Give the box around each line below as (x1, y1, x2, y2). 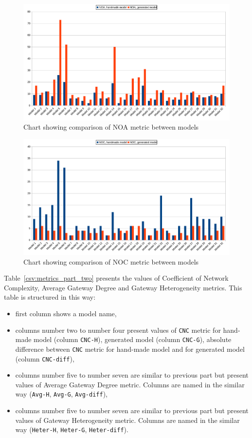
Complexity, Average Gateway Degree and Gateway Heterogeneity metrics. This (4, 282, 242, 292)
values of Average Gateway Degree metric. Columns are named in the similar (15, 379, 245, 389)
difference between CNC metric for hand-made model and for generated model (15, 343, 245, 354)
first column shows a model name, (15, 308, 117, 318)
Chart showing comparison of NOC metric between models (23, 256, 199, 267)
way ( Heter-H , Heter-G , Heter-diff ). (15, 424, 128, 435)
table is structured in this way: (4, 292, 96, 302)
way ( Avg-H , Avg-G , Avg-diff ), (15, 389, 108, 399)
